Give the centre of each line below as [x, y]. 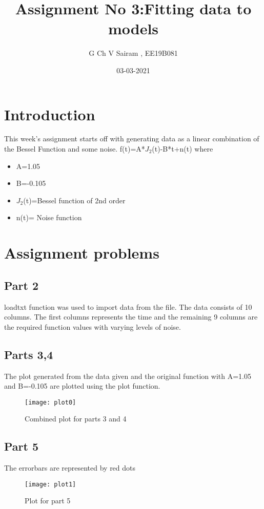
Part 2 [22, 285]
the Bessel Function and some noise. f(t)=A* [75, 149]
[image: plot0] [50, 402]
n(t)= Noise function [49, 217]
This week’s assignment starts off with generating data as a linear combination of [132, 139]
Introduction [50, 114]
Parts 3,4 [29, 354]
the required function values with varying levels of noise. [93, 326]
